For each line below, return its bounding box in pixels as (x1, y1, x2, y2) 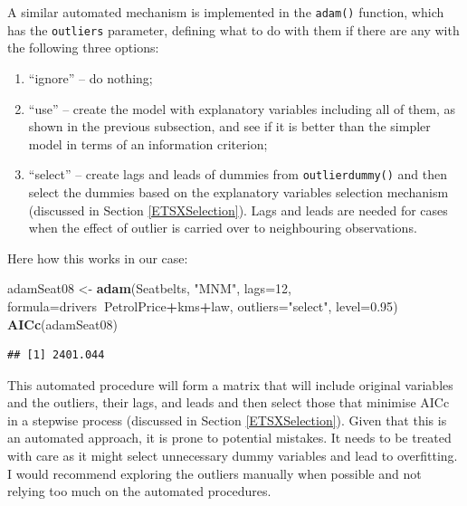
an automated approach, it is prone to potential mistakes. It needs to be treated (7, 428, 452, 447)
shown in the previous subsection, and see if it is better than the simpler (28, 117, 431, 136)
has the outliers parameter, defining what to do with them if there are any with (7, 20, 460, 39)
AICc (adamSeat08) (7, 314, 118, 333)
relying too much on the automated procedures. (7, 482, 272, 501)
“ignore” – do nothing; (28, 68, 153, 87)
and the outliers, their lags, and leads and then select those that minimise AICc (7, 393, 450, 412)
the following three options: (7, 38, 159, 57)
